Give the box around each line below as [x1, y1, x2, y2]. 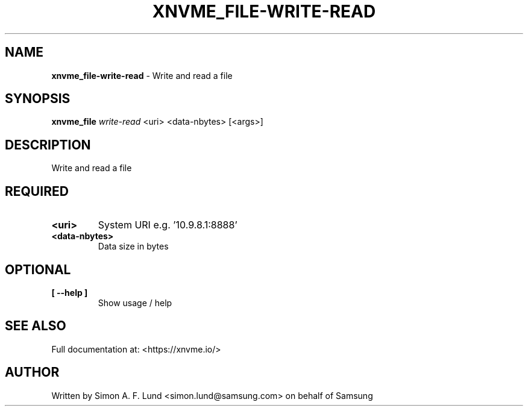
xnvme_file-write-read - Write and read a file [51, 70, 233, 81]
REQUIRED [5, 183, 69, 199]
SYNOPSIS [5, 91, 71, 107]
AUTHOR [5, 365, 60, 380]
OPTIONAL [5, 262, 71, 277]
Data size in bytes [98, 241, 169, 252]
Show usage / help [98, 297, 172, 308]
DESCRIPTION [5, 137, 91, 152]
